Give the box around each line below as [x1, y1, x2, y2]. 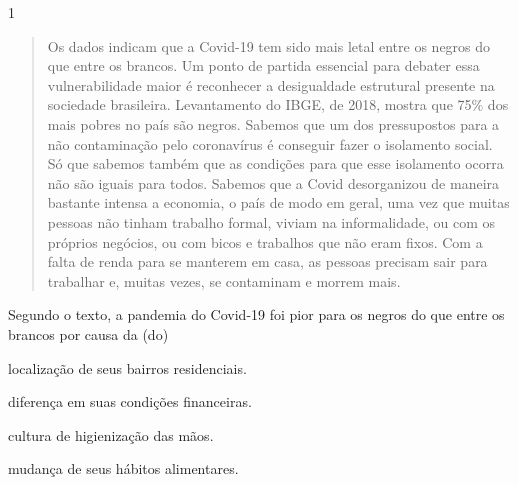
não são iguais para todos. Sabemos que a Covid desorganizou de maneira [47, 172, 500, 193]
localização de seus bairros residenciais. [8, 357, 247, 378]
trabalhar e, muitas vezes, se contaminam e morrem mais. [47, 270, 401, 291]
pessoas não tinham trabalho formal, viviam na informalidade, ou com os [47, 211, 496, 232]
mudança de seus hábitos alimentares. [8, 458, 239, 479]
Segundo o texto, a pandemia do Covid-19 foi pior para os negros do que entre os [8, 304, 505, 325]
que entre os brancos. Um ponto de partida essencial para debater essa [47, 55, 480, 76]
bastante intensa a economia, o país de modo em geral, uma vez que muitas [47, 192, 510, 213]
